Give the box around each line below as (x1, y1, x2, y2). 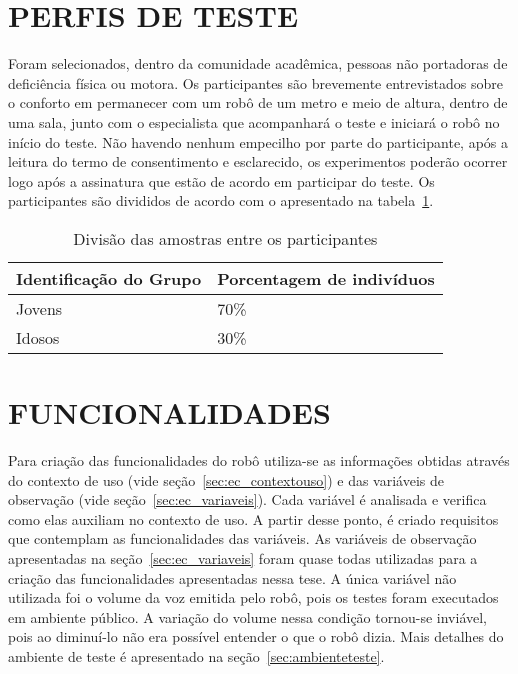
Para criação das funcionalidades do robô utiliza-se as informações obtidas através (8, 450, 510, 470)
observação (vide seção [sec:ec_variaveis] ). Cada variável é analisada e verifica (8, 489, 487, 510)
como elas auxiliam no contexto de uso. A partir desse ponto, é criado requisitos (8, 508, 499, 529)
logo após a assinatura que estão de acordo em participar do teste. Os (8, 170, 435, 191)
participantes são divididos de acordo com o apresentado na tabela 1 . (8, 190, 434, 211)
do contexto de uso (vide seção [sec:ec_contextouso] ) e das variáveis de (8, 469, 444, 490)
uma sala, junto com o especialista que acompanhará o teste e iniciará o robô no (8, 111, 500, 132)
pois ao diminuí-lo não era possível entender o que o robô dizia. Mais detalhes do (8, 626, 504, 647)
